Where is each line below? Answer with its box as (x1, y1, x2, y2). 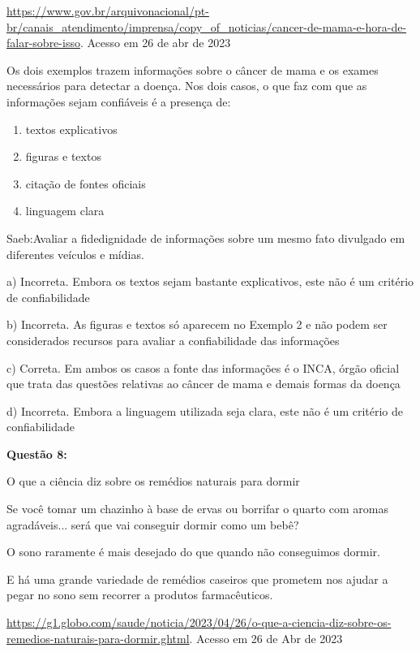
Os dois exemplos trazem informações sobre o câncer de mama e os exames (6, 61, 379, 78)
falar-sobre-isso (6, 34, 80, 51)
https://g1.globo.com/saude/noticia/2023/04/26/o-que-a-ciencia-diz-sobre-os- (6, 614, 392, 631)
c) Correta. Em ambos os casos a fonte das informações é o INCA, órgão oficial (6, 359, 400, 376)
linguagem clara (25, 202, 105, 219)
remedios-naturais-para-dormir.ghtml (6, 629, 190, 646)
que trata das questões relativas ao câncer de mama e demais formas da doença (6, 375, 401, 392)
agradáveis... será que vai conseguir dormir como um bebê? (6, 516, 299, 533)
